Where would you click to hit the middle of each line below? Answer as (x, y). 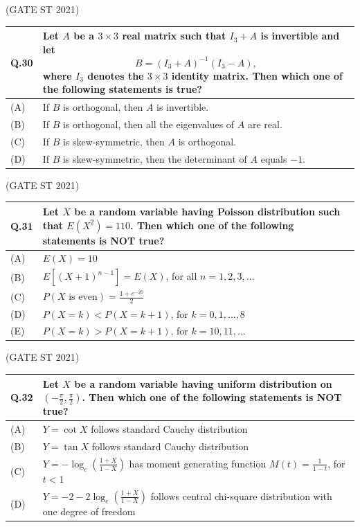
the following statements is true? (122, 89)
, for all (181, 276)
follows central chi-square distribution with (241, 495)
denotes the (116, 75)
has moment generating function (198, 463)
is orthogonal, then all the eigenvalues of (148, 124)
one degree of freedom (89, 511)
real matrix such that (174, 36)
